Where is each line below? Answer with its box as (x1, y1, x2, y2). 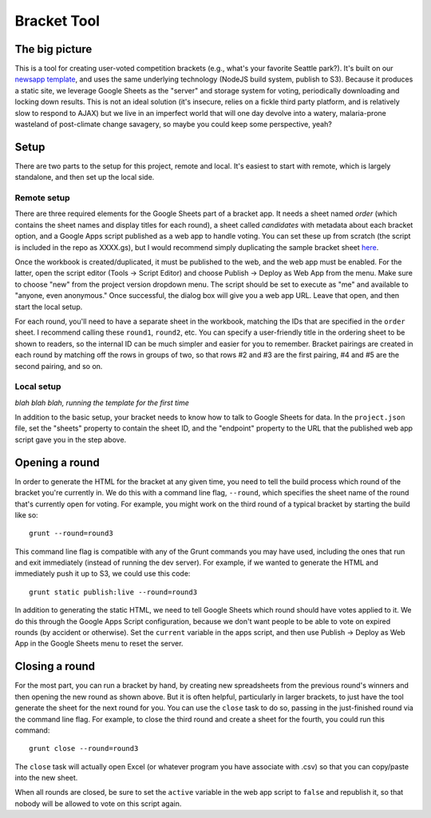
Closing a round (14, 660, 96, 673)
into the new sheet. (14, 773, 78, 783)
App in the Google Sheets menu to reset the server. (14, 639, 184, 649)
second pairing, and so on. (14, 361, 103, 371)
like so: (14, 510, 39, 519)
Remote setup (14, 193, 71, 204)
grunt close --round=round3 (29, 744, 139, 753)
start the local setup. (14, 302, 83, 312)
